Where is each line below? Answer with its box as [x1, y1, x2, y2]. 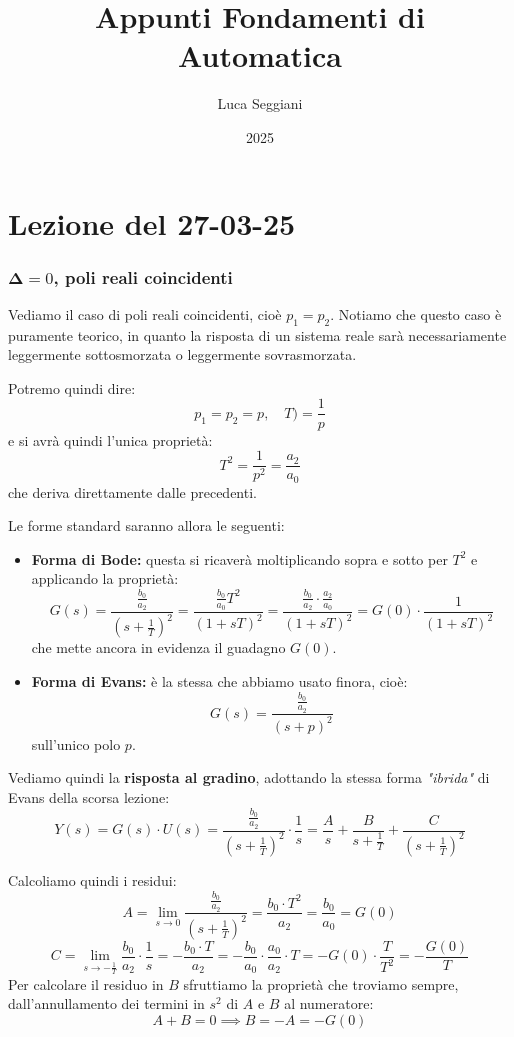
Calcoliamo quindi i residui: [8, 869, 177, 890]
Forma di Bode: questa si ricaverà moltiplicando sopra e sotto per [31, 548, 448, 569]
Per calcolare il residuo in [8, 973, 164, 994]
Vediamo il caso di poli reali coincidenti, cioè [8, 303, 282, 324]
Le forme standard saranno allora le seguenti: [8, 515, 285, 536]
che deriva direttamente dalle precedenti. [8, 481, 257, 502]
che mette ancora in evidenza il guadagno [31, 637, 286, 658]
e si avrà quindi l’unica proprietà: [8, 429, 213, 450]
